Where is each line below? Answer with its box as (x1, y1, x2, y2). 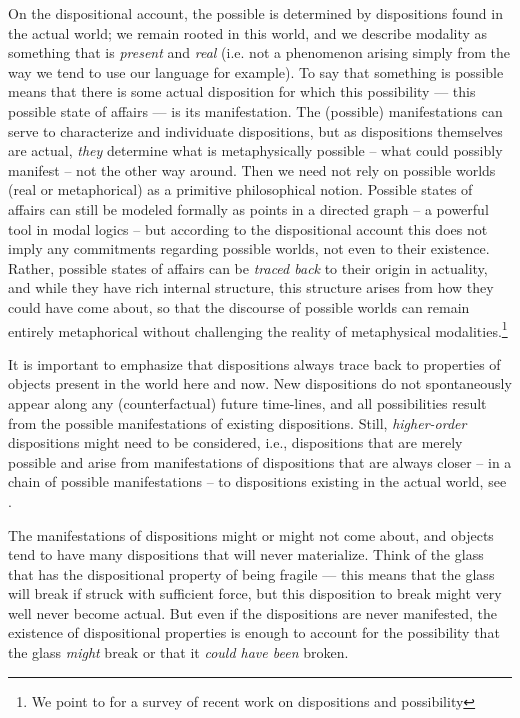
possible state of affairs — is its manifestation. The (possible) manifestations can (8, 100, 503, 121)
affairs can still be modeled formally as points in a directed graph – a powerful (8, 198, 489, 219)
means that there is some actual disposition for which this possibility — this (8, 81, 476, 102)
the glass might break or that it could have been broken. (8, 642, 349, 663)
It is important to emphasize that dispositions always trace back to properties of (8, 353, 501, 374)
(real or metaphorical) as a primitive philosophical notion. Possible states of (8, 179, 473, 200)
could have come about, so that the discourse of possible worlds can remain (8, 296, 470, 317)
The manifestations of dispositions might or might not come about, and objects (8, 524, 494, 545)
